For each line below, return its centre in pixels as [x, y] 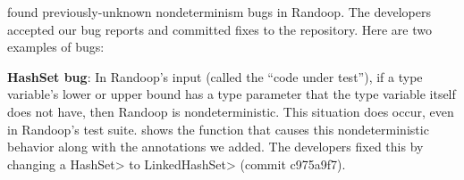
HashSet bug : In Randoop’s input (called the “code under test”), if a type [215, 76]
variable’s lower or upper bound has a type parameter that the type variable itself [232, 94]
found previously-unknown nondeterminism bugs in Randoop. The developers [219, 12]
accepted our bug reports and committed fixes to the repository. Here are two [219, 29]
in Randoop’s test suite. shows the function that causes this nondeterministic [218, 129]
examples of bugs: [56, 47]
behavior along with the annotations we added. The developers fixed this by [215, 147]
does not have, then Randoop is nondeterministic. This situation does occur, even [231, 111]
